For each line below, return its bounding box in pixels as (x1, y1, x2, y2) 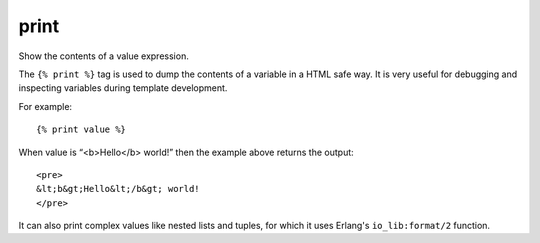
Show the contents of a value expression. (18, 50, 189, 62)
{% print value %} (36, 124, 127, 135)
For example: (18, 100, 73, 112)
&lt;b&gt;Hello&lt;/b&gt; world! (36, 183, 200, 195)
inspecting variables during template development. (18, 82, 228, 94)
